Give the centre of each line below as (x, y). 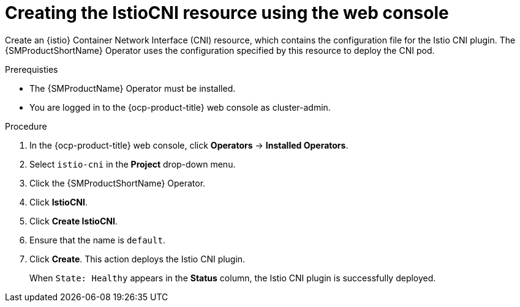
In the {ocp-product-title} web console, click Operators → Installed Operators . (189, 145)
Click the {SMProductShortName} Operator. (118, 183)
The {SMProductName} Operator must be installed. (133, 88)
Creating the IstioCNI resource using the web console (227, 13)
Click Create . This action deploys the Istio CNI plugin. (138, 259)
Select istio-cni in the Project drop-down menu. (133, 164)
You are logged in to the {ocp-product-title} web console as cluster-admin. (180, 107)
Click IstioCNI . (58, 202)
